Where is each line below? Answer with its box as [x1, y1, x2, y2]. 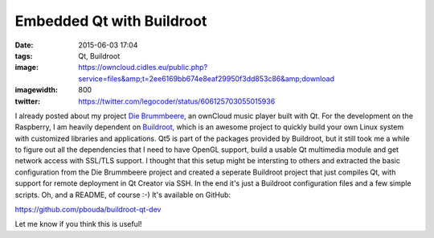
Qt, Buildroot [78, 51, 121, 60]
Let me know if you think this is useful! [14, 220, 142, 229]
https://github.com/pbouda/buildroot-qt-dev [14, 205, 162, 215]
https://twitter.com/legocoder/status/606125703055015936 [78, 96, 276, 106]
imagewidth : [14, 85, 58, 95]
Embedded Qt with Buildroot [14, 12, 207, 30]
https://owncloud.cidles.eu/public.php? [78, 63, 208, 72]
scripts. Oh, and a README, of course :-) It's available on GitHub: [14, 190, 231, 199]
